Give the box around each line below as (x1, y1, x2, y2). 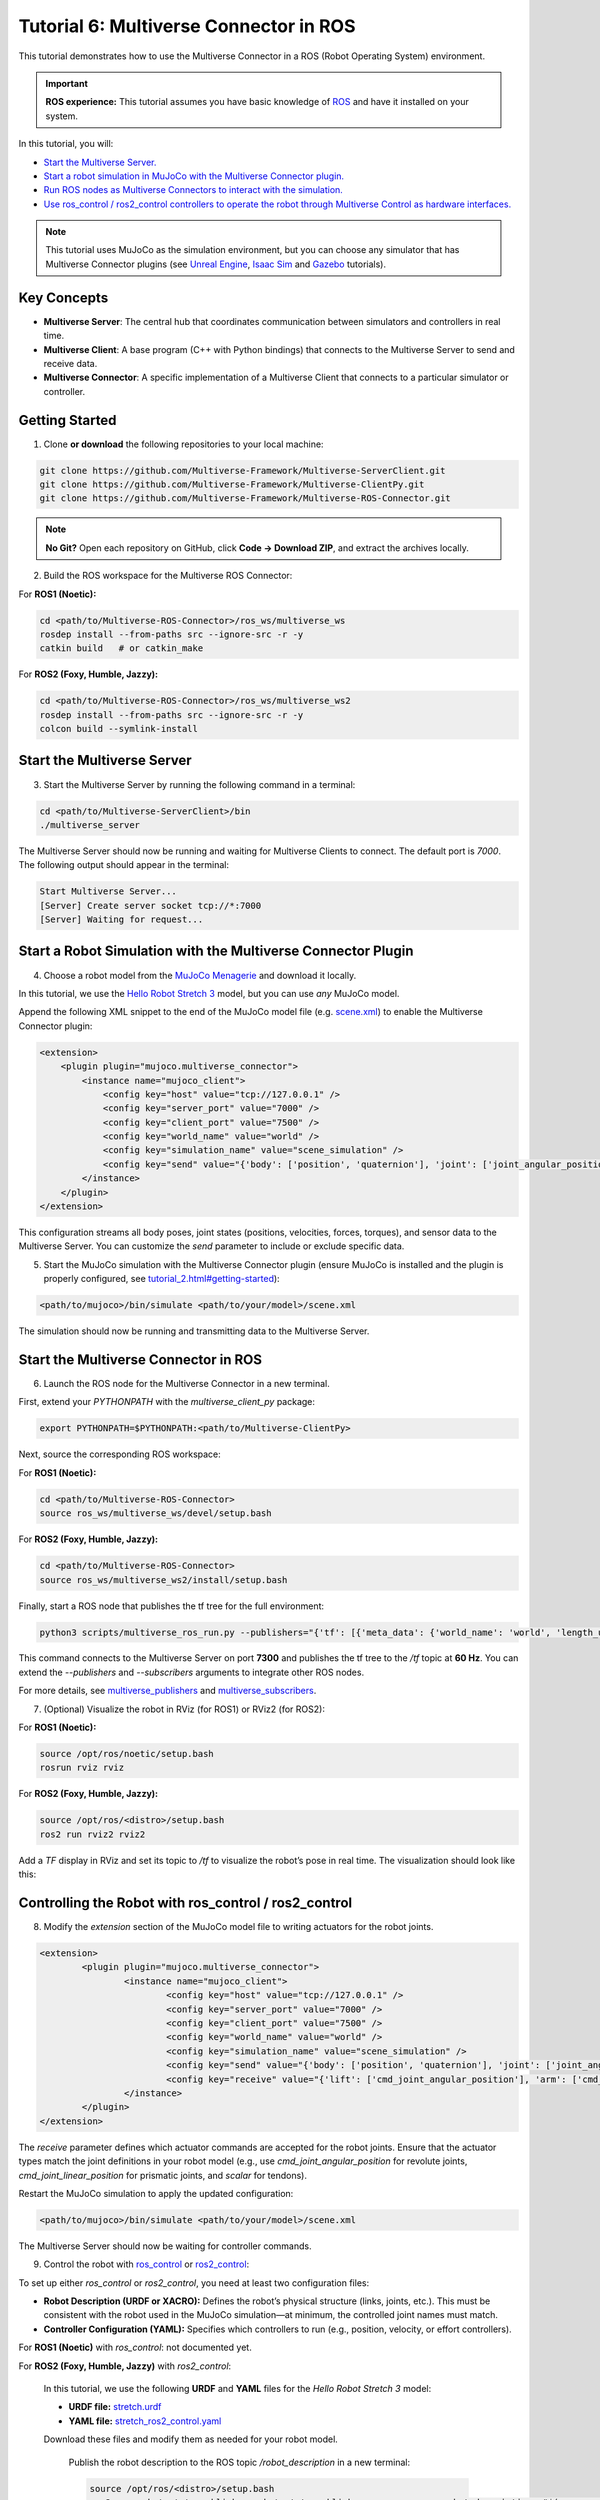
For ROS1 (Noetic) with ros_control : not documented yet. (18, 2341, 252, 2354)
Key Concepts (18, 289, 109, 306)
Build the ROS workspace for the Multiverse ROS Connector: (43, 570, 293, 582)
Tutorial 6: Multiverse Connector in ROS (18, 15, 356, 37)
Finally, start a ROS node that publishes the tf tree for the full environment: (18, 1600, 325, 1612)
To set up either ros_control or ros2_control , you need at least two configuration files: (18, 2276, 370, 2289)
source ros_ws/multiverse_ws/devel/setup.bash (39, 1508, 272, 1519)
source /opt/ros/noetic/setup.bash (39, 1748, 214, 1760)
